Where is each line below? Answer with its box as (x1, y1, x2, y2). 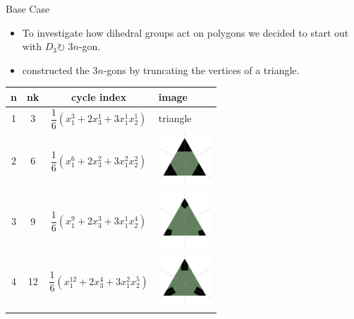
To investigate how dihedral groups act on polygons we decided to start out (22, 25, 349, 40)
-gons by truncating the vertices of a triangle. (103, 62, 300, 77)
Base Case (6, 1, 50, 16)
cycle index (71, 89, 127, 104)
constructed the (22, 62, 90, 77)
